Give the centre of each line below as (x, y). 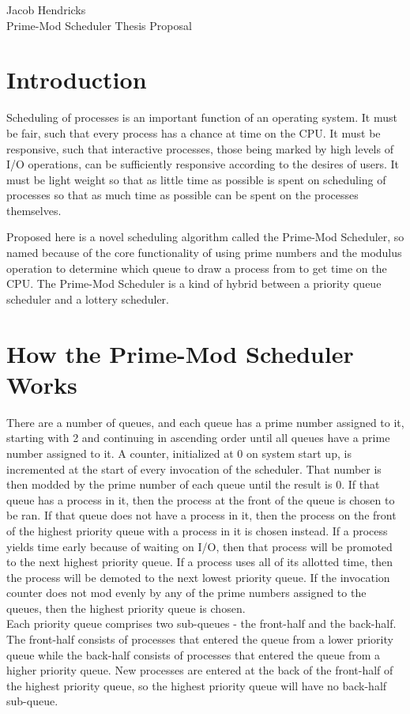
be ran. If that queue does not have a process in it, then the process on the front (201, 515)
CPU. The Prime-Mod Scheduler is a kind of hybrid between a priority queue (194, 283)
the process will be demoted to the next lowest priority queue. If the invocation (198, 577)
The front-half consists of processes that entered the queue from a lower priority (200, 639)
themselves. (34, 210)
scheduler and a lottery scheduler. (88, 298)
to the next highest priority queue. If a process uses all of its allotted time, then (200, 562)
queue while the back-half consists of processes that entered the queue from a (194, 654)
